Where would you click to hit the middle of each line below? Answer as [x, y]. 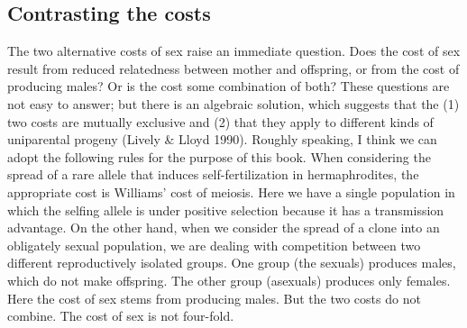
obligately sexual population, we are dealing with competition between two [214, 245]
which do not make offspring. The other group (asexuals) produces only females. [229, 280]
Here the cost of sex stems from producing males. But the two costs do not [214, 298]
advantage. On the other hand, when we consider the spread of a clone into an [224, 228]
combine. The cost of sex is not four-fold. [121, 316]
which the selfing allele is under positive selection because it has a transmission [226, 210]
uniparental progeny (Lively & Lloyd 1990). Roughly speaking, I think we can [222, 139]
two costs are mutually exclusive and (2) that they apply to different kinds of [220, 121]
